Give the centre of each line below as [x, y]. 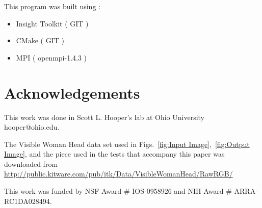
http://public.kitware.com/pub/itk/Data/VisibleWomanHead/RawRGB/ [119, 174]
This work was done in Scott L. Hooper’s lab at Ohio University [104, 117]
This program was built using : [52, 6]
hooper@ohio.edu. [32, 127]
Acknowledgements [72, 92]
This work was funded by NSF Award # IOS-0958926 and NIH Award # [118, 191]
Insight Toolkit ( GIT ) [52, 23]
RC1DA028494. [28, 201]
